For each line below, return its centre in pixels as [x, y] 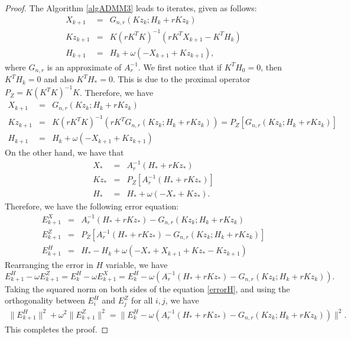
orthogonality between [45, 300]
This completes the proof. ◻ [57, 329]
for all [142, 300]
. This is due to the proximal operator [181, 79]
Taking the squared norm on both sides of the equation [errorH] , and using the [147, 288]
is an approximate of [84, 67]
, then [271, 67]
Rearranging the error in [49, 265]
